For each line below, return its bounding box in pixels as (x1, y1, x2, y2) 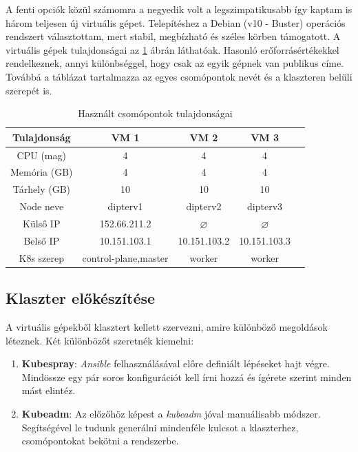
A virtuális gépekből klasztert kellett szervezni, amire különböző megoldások (6, 319, 328, 333)
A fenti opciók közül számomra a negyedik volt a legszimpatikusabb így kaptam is (6, 2, 352, 16)
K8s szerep (19, 250, 65, 265)
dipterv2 (186, 199, 222, 214)
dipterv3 (247, 199, 283, 214)
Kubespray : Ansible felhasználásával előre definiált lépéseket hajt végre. (21, 356, 330, 371)
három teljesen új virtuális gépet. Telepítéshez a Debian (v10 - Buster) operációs (6, 15, 346, 30)
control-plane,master (82, 250, 169, 265)
